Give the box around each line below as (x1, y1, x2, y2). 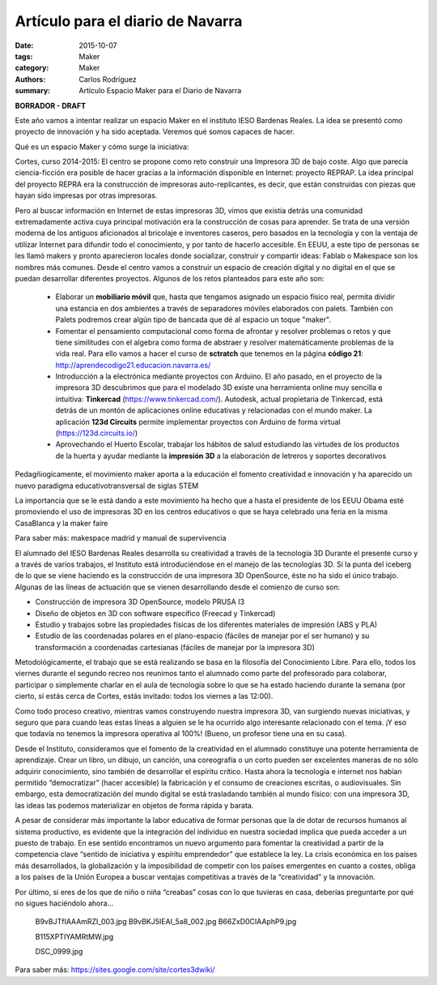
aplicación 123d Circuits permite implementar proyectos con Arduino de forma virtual (55, 417, 341, 426)
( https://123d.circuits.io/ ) (55, 428, 138, 438)
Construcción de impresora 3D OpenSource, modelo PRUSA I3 (35, 597, 245, 607)
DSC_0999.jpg (35, 947, 83, 957)
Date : (15, 41, 34, 50)
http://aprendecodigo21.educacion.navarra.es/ (55, 360, 211, 370)
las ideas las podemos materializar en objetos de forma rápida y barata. (15, 800, 254, 810)
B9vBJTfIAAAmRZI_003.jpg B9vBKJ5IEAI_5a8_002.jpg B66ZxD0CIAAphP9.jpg (35, 917, 297, 927)
